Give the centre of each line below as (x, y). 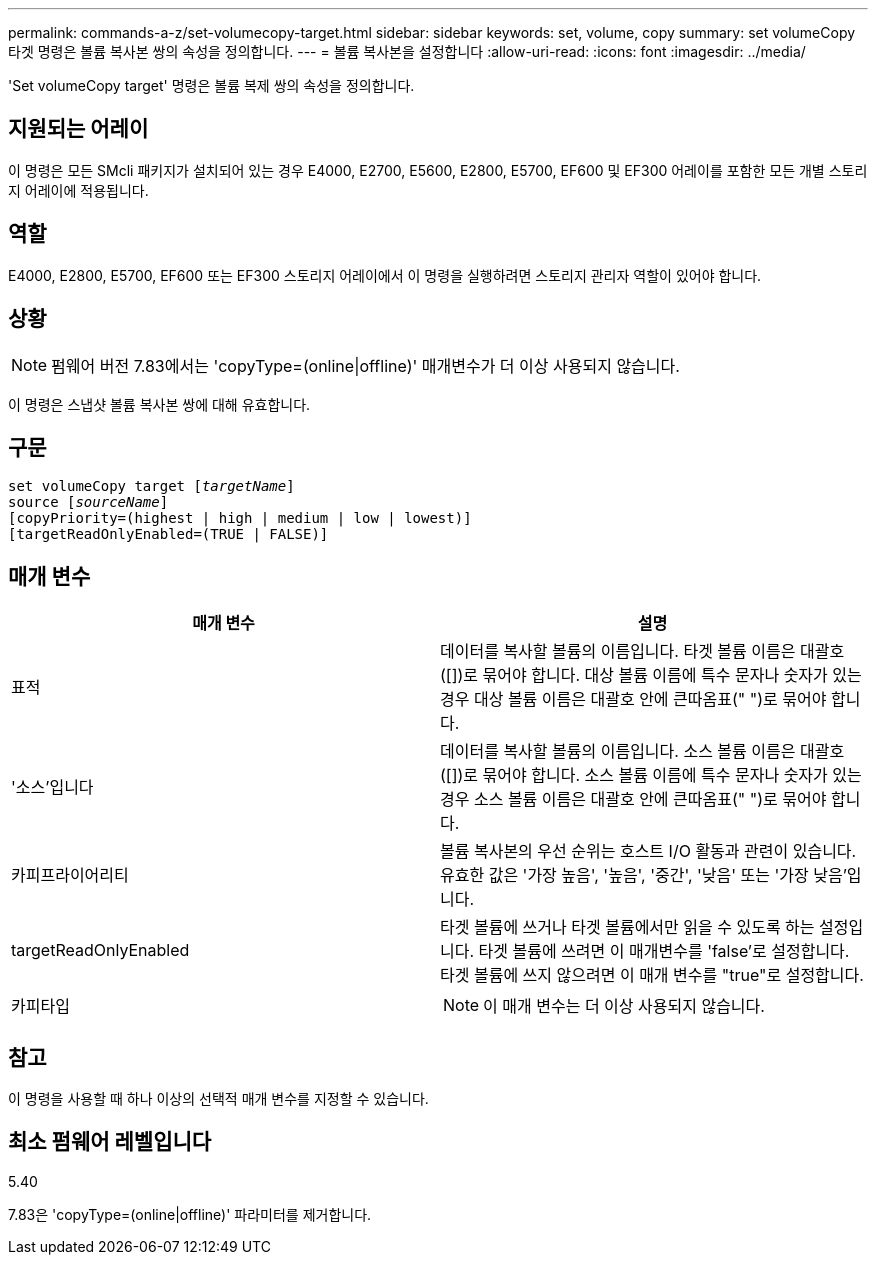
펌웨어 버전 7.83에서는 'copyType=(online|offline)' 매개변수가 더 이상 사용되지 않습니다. (365, 365)
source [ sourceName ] (88, 502)
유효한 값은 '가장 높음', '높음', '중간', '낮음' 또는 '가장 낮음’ (643, 875)
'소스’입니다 (52, 787)
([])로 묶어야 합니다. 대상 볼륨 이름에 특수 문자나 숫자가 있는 (651, 675)
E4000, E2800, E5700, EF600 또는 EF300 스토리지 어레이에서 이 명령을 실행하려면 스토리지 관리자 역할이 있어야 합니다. (385, 275)
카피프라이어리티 (70, 875)
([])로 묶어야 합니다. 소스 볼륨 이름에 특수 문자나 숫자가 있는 (651, 775)
